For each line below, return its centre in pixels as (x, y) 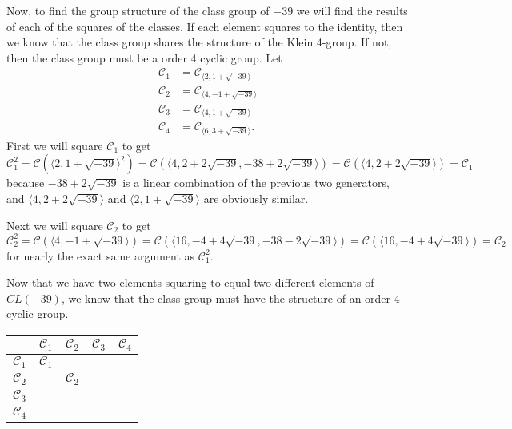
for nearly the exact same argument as (101, 255)
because (26, 183)
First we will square (55, 145)
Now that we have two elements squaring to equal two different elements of (190, 282)
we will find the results (352, 10)
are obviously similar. (256, 198)
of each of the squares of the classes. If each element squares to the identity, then (205, 26)
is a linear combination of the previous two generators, (256, 183)
